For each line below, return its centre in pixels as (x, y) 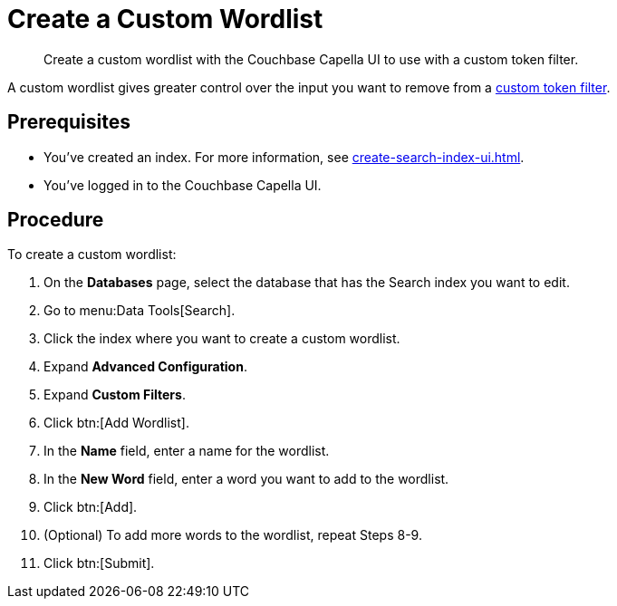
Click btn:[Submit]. (99, 563)
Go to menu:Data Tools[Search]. (140, 311)
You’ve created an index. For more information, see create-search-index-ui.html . (284, 157)
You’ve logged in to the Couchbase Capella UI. (183, 185)
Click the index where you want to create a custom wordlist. (222, 339)
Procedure (56, 220)
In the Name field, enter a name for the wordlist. (187, 451)
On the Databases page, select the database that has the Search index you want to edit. (307, 283)
